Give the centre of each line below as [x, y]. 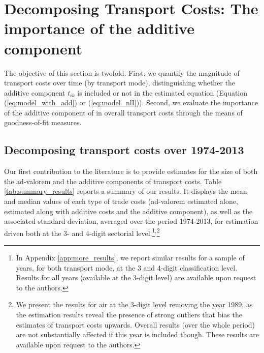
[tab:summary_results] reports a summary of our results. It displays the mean [126, 191]
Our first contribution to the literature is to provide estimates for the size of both [131, 171]
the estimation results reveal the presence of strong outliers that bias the [129, 315]
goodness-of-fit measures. [43, 122]
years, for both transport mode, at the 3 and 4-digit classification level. [127, 267]
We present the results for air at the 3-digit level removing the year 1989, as [134, 304]
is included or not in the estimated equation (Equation [162, 92]
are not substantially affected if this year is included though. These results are [138, 334]
